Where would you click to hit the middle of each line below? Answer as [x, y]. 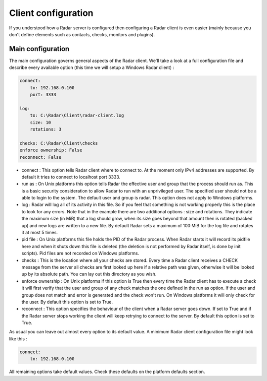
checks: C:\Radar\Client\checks [59, 143]
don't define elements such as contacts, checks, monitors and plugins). [82, 34]
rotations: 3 [46, 129]
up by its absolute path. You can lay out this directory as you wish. [89, 274]
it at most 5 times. [40, 233]
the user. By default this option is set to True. [67, 302]
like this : [18, 339]
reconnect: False [41, 157]
